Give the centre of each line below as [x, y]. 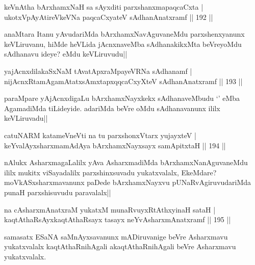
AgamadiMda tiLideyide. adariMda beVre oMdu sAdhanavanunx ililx [112, 108]
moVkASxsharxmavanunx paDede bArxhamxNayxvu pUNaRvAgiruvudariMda [128, 182]
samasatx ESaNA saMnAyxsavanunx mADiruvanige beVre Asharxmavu [116, 236]
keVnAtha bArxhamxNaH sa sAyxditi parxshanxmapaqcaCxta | [104, 7]
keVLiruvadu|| [26, 118]
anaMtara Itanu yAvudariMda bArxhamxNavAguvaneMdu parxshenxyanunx [124, 34]
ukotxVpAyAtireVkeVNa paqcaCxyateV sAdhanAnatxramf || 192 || [109, 17]
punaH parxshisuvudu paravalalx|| [58, 192]
